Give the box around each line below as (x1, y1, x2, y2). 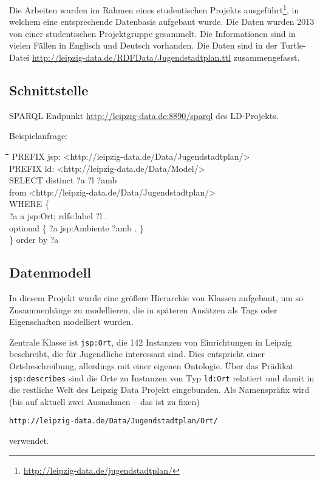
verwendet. (9, 434, 49, 447)
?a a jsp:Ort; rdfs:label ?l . (9, 209, 107, 222)
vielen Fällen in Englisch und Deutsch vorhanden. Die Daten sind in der (9, 39, 277, 52)
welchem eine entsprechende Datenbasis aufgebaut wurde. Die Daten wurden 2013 (9, 15, 315, 28)
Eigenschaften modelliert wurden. (9, 315, 134, 328)
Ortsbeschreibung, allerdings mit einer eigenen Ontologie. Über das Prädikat (9, 360, 294, 372)
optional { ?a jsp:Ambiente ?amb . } (9, 221, 145, 234)
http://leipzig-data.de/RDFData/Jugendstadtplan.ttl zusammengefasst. (32, 51, 300, 64)
